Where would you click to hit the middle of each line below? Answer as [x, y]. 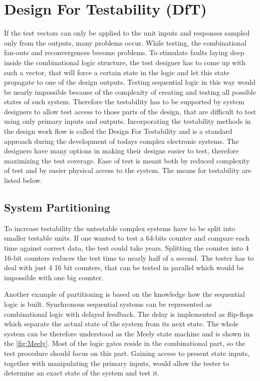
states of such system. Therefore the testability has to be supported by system [124, 102]
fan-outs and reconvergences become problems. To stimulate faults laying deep [124, 52]
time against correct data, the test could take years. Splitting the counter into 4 [126, 248]
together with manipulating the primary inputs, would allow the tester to [117, 363]
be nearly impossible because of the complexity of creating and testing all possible [130, 91]
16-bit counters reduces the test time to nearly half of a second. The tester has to [129, 257]
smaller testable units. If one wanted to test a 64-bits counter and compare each [127, 238]
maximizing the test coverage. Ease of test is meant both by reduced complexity [127, 160]
